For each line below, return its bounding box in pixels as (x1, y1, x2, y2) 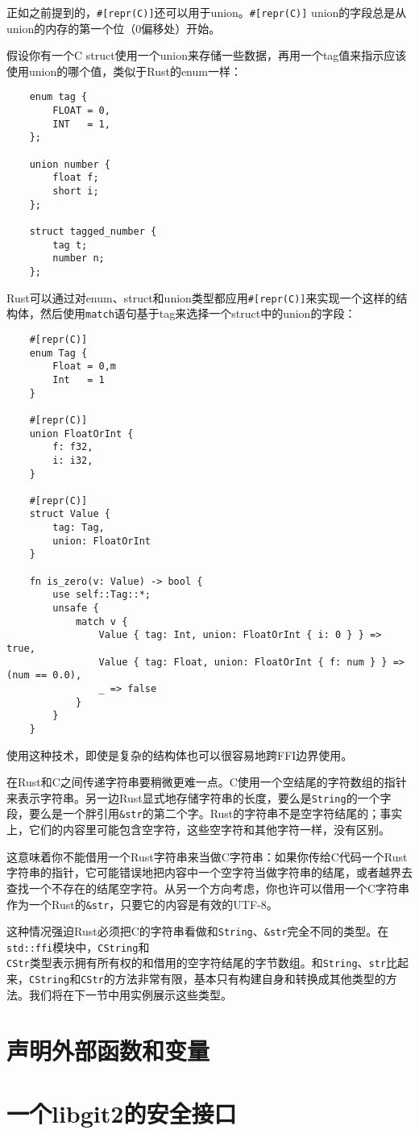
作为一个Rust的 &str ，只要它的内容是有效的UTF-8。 (6, 895, 278, 912)
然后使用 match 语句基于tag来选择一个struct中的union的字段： (39, 305, 356, 322)
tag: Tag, (52, 522, 105, 534)
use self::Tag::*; (52, 589, 151, 601)
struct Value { (29, 508, 110, 520)
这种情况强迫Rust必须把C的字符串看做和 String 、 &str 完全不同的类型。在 (6, 923, 389, 940)
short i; (52, 186, 99, 198)
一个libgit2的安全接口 (6, 1096, 237, 1129)
